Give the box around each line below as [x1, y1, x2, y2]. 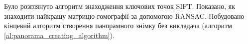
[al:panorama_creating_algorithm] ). [4, 30, 115, 40]
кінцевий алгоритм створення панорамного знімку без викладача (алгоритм [4, 20, 232, 31]
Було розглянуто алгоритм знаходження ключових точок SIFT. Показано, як [4, 1, 236, 11]
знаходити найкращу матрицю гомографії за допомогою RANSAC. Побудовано [4, 10, 245, 21]
